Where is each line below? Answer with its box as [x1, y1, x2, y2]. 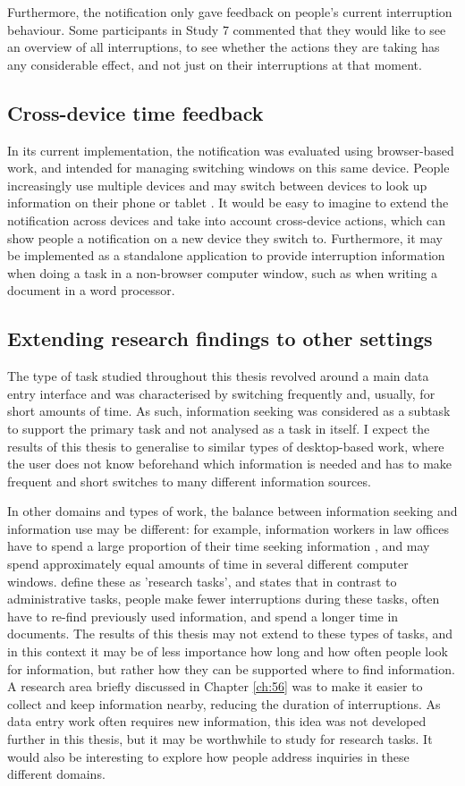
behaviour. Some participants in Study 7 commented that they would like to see [7, 20, 446, 38]
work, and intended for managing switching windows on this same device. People [7, 158, 450, 177]
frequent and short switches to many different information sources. [7, 471, 371, 490]
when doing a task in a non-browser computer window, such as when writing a [7, 263, 438, 282]
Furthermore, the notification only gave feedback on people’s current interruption [7, 3, 452, 21]
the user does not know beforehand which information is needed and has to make [7, 454, 452, 473]
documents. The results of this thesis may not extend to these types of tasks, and [7, 624, 453, 643]
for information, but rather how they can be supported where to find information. [7, 659, 455, 678]
